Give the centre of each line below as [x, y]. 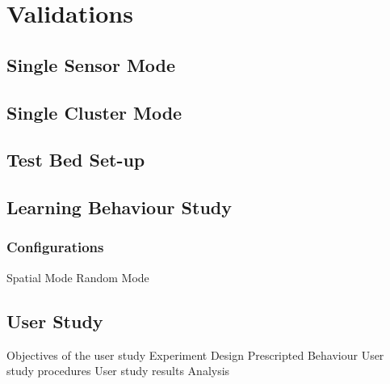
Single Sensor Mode [91, 64]
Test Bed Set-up [76, 160]
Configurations [55, 247]
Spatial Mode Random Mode [78, 277]
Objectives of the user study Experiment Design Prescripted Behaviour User [195, 354]
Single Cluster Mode [94, 112]
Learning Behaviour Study [120, 207]
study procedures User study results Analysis [118, 371]
